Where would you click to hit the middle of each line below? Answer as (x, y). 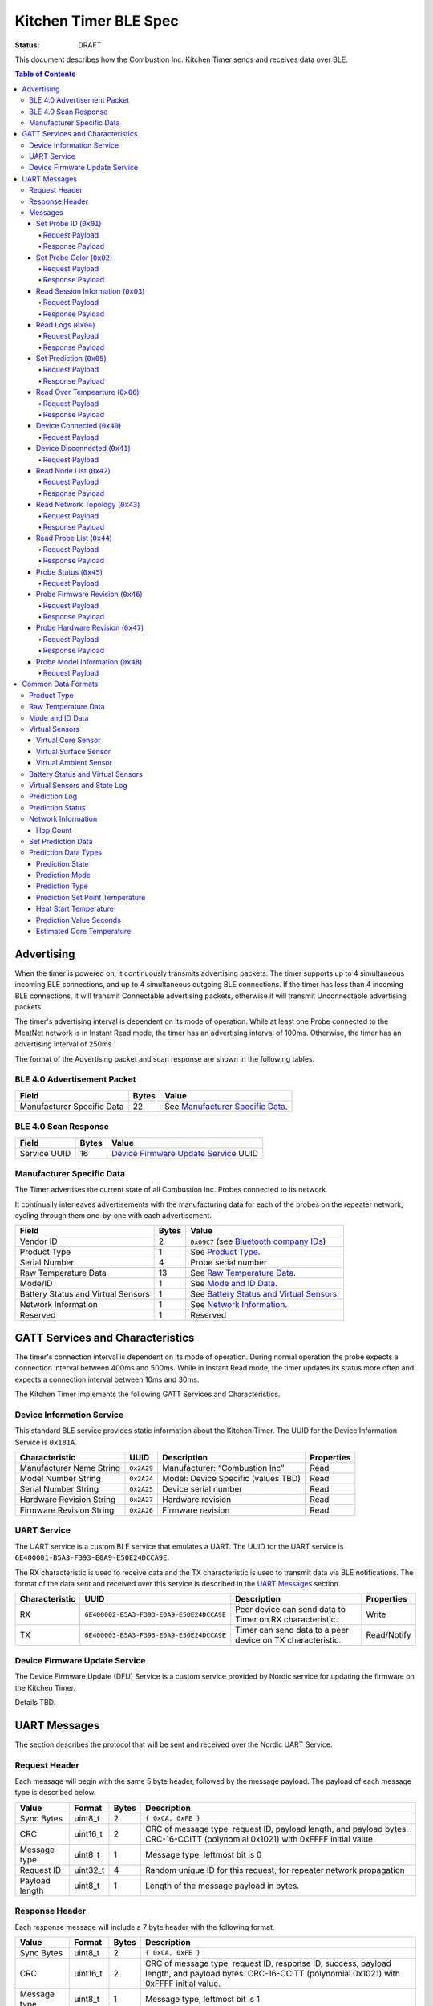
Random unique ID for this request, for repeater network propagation (275, 1870)
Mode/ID (36, 1284)
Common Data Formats (60, 684)
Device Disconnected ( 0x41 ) (84, 449)
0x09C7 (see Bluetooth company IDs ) (258, 1241)
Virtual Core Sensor (69, 740)
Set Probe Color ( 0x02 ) (75, 258)
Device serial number (202, 1489)
